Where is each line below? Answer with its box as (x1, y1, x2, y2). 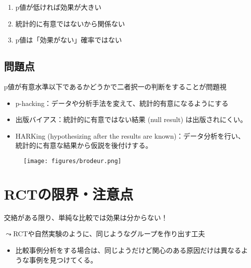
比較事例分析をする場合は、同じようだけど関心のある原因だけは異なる (15, 245, 241, 255)
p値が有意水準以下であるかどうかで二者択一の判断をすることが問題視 (4, 81, 227, 91)
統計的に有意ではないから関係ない (15, 18, 125, 28)
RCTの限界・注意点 (4, 184, 133, 204)
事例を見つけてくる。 (29, 254, 98, 265)
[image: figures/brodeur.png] (23, 157, 122, 165)
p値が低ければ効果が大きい (15, 2, 102, 12)
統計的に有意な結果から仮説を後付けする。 (15, 140, 152, 150)
